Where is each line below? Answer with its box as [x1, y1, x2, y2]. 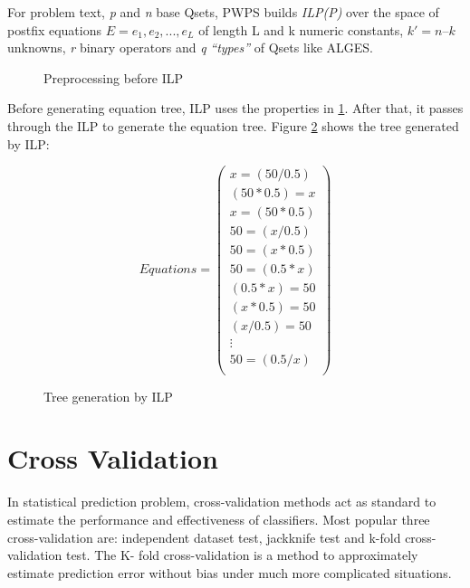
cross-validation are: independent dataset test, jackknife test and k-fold [7, 527, 401, 546]
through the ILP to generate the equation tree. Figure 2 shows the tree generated [7, 116, 459, 135]
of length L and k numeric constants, [198, 20, 404, 39]
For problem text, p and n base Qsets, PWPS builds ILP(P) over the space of [7, 3, 439, 21]
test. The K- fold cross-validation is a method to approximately [65, 545, 418, 564]
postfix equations [7, 20, 102, 39]
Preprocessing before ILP [43, 68, 184, 87]
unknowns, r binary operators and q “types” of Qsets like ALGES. [7, 38, 374, 57]
